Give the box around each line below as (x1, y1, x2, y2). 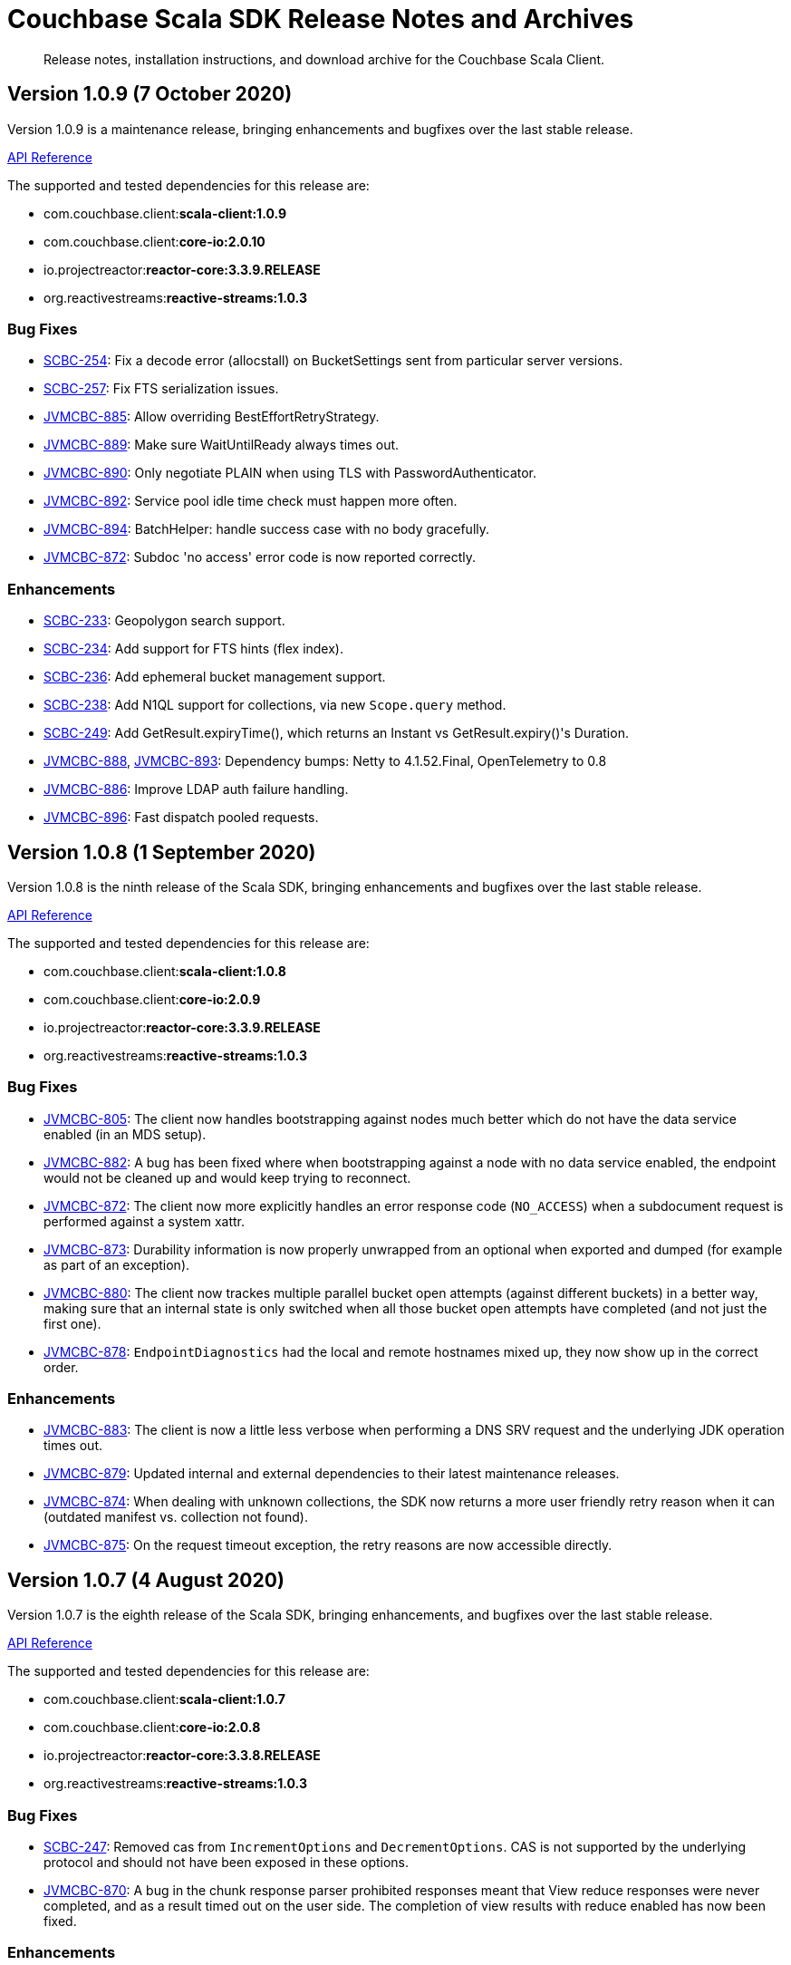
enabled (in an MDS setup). (43, 1126, 207, 1142)
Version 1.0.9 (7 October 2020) (7, 82, 293, 106)
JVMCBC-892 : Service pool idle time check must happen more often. (43, 493, 458, 509)
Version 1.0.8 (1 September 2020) (7, 840, 316, 864)
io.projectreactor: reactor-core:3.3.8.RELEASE (43, 1747, 321, 1764)
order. (43, 1359, 79, 1375)
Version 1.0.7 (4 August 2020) (7, 1568, 285, 1592)
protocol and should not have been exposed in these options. (43, 1854, 410, 1871)
